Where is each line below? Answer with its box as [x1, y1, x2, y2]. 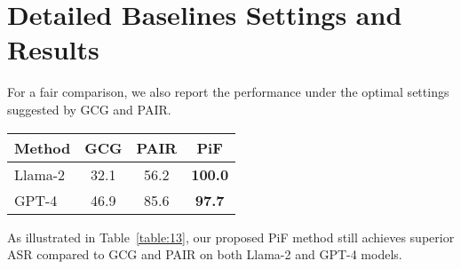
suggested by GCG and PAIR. [7, 99, 171, 118]
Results [7, 31, 99, 67]
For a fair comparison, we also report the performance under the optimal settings [7, 83, 449, 101]
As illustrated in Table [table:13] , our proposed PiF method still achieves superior [7, 227, 455, 246]
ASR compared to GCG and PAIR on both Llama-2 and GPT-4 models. [7, 245, 402, 264]
